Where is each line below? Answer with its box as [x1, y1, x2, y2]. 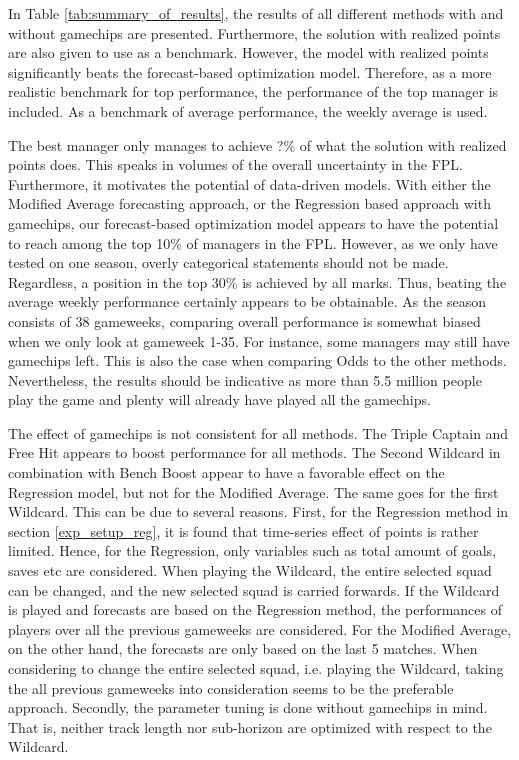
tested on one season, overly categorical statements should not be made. [8, 252, 449, 273]
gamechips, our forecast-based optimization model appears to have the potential [8, 212, 499, 233]
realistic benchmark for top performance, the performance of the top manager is [8, 81, 499, 102]
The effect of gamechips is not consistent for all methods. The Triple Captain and [8, 422, 509, 443]
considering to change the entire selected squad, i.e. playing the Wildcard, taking [8, 658, 504, 678]
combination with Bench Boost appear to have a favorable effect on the [8, 462, 445, 483]
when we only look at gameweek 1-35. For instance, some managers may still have [8, 330, 510, 351]
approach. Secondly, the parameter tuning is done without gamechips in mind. [8, 697, 488, 718]
